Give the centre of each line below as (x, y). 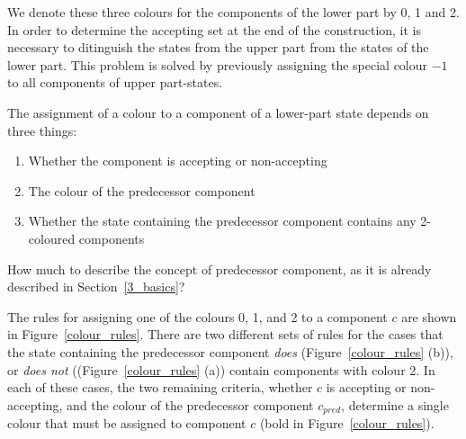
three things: (42, 130)
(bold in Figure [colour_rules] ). (347, 423)
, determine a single (395, 404)
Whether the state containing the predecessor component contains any (222, 221)
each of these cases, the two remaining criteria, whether (160, 387)
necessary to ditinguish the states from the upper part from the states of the (218, 47)
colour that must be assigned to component (127, 423)
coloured (52, 238)
